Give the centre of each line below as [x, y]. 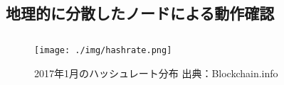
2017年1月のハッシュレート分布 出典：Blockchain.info [156, 73]
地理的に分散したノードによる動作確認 [140, 13]
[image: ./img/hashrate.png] [103, 51]
